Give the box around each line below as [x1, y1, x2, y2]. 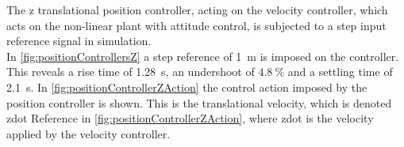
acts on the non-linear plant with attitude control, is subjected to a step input [6, 17, 387, 33]
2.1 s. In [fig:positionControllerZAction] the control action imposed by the [6, 78, 367, 95]
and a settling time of [287, 63, 393, 80]
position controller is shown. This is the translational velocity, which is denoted [6, 94, 392, 111]
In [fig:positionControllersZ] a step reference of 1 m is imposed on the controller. [6, 47, 399, 64]
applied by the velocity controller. [6, 125, 171, 141]
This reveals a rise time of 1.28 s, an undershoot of [6, 63, 255, 80]
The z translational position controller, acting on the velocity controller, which [6, 2, 388, 17]
